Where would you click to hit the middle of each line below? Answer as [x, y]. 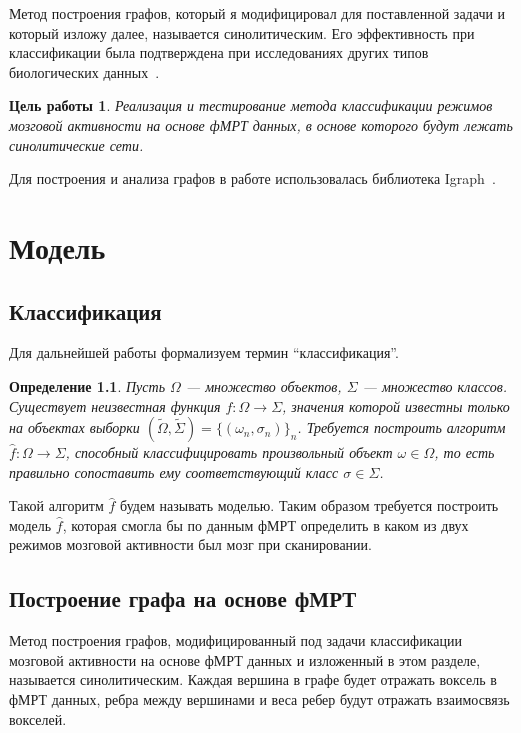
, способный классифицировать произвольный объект [229, 452]
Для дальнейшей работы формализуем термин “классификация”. [204, 352]
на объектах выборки [74, 427]
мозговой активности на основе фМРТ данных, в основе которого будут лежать [261, 124]
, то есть [464, 452]
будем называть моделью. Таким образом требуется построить [309, 505]
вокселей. [38, 718]
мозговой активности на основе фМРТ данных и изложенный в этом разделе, [245, 659]
